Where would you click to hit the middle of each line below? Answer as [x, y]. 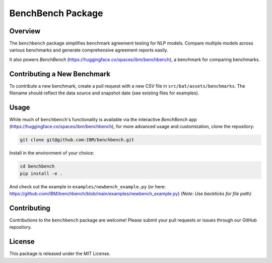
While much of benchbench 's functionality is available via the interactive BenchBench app [103, 120]
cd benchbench [37, 166]
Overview [25, 31]
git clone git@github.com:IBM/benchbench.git [77, 140]
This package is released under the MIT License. [60, 254]
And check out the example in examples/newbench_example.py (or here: [88, 186]
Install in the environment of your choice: [52, 153]
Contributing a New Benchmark [60, 74]
